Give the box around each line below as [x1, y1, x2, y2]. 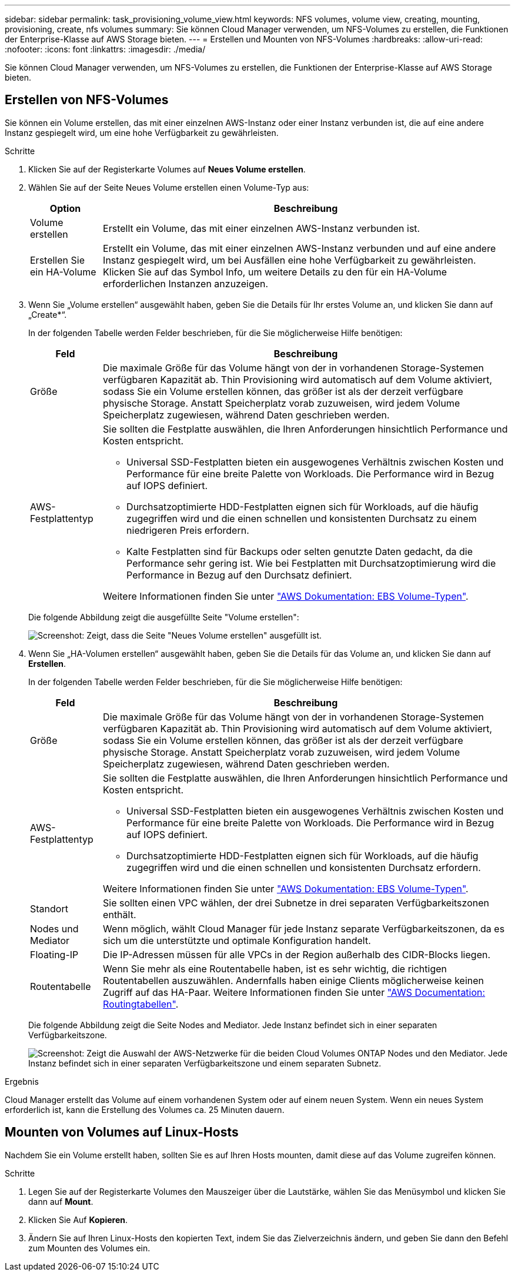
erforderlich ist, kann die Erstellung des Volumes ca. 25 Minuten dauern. [5, 1104, 285, 1115]
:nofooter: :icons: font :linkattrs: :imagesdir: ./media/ [5, 44, 206, 54]
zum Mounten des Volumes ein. [28, 1242, 151, 1253]
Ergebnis [5, 1076, 39, 1086]
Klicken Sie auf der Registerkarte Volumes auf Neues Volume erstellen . [28, 164, 306, 174]
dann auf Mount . [28, 1196, 93, 1207]
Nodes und [30, 922, 79, 935]
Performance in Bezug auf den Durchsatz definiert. [126, 569, 352, 581]
